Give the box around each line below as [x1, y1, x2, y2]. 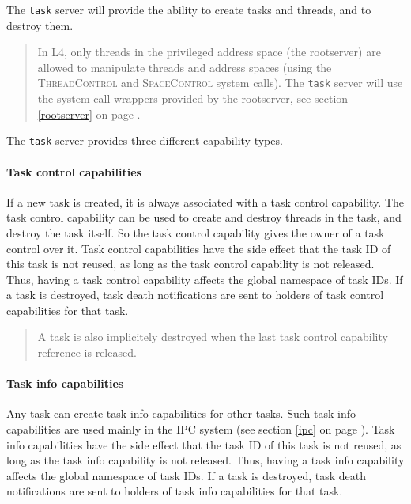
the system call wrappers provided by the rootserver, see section [37, 90, 349, 107]
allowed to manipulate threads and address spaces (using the [37, 59, 332, 75]
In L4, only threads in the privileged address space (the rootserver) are [37, 44, 381, 60]
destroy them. [6, 17, 74, 33]
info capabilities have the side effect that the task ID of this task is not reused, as [6, 436, 402, 453]
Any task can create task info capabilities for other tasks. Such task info [6, 405, 356, 422]
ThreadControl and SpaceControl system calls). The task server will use [37, 74, 403, 91]
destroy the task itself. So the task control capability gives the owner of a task [6, 224, 385, 241]
